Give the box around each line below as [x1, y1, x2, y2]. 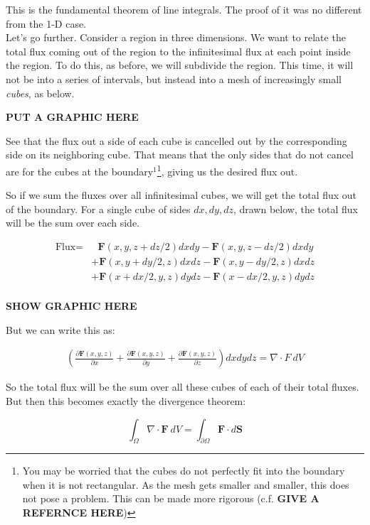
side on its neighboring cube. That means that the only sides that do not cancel [6, 147, 354, 162]
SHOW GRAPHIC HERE [6, 298, 137, 313]
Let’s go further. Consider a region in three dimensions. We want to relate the [6, 30, 346, 45]
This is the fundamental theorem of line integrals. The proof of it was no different [6, 2, 362, 16]
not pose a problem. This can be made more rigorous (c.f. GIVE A [22, 491, 319, 506]
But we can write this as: [6, 322, 115, 337]
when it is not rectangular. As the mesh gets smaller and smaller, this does [22, 477, 349, 492]
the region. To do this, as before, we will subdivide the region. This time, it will [6, 58, 354, 72]
